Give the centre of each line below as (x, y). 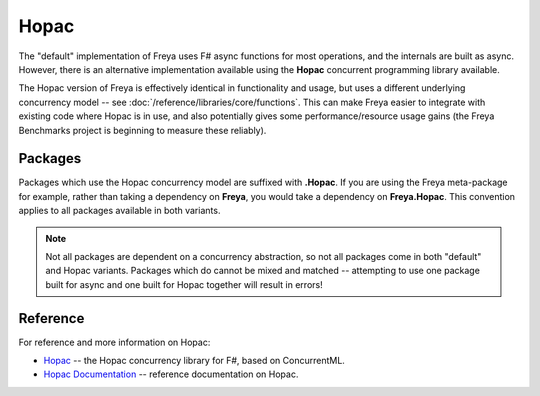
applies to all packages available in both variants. (119, 211)
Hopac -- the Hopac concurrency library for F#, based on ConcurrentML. (194, 361)
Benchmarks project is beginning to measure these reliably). (142, 130)
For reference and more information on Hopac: (114, 342)
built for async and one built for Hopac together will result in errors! (184, 284)
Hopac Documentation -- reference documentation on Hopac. (171, 374)
